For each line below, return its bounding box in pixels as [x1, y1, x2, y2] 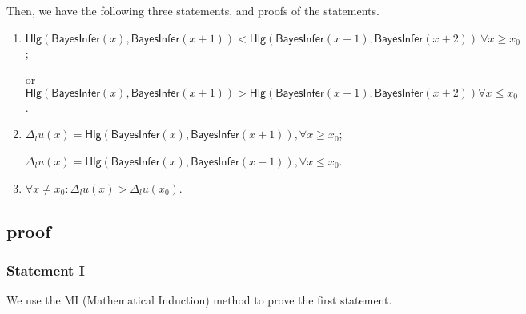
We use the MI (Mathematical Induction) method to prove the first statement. [6, 292, 392, 308]
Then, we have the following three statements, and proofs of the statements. [6, 2, 379, 18]
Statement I [6, 260, 85, 280]
